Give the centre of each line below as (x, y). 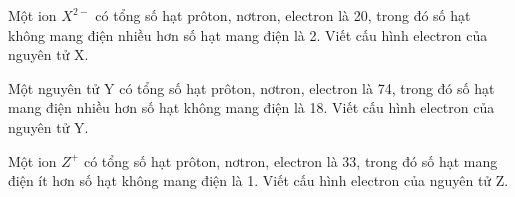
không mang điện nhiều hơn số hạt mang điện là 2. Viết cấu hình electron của (248, 34)
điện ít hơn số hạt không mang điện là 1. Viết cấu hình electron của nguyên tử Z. (258, 180)
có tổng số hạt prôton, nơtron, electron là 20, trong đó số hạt (283, 15)
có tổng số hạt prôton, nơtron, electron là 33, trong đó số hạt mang (290, 160)
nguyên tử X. (48, 54)
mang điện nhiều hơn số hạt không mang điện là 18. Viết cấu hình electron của (251, 107)
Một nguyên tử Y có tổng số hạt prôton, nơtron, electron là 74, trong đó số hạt (251, 87)
